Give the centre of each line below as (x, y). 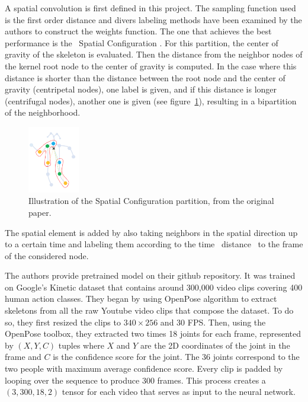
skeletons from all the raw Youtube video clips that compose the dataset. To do (149, 310)
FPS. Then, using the (227, 322)
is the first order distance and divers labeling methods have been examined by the (153, 19)
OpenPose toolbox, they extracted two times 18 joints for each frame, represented (153, 334)
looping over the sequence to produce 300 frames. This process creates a (135, 380)
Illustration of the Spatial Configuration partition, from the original (151, 201)
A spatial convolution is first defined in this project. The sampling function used (150, 8)
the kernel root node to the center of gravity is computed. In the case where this (151, 66)
